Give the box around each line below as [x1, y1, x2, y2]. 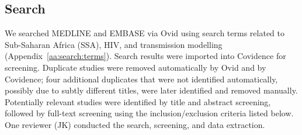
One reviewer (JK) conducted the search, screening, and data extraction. [5, 118, 265, 130]
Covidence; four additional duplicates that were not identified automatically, [5, 72, 278, 85]
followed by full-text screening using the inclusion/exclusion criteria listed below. [5, 107, 294, 119]
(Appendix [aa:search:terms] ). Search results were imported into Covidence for [5, 50, 286, 62]
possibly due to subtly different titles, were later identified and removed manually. [5, 84, 298, 96]
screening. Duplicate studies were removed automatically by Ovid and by [5, 61, 266, 73]
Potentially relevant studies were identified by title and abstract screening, [5, 95, 271, 108]
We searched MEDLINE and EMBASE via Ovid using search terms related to [5, 27, 284, 39]
